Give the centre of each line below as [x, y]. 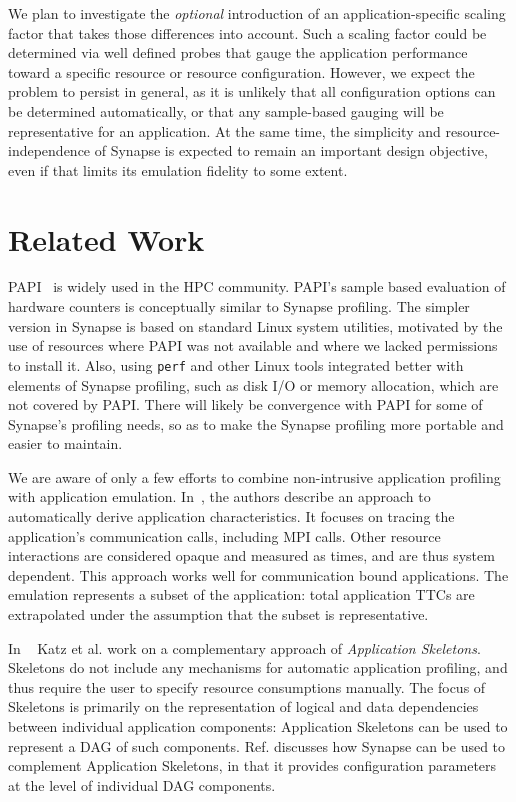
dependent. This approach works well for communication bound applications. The [258, 574]
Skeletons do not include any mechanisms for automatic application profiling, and [258, 667]
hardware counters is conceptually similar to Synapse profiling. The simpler [239, 306]
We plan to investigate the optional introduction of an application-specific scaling [257, 13]
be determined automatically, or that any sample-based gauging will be [226, 110]
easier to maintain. [65, 443]
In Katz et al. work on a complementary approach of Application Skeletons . [244, 647]
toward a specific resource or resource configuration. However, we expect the [241, 71]
